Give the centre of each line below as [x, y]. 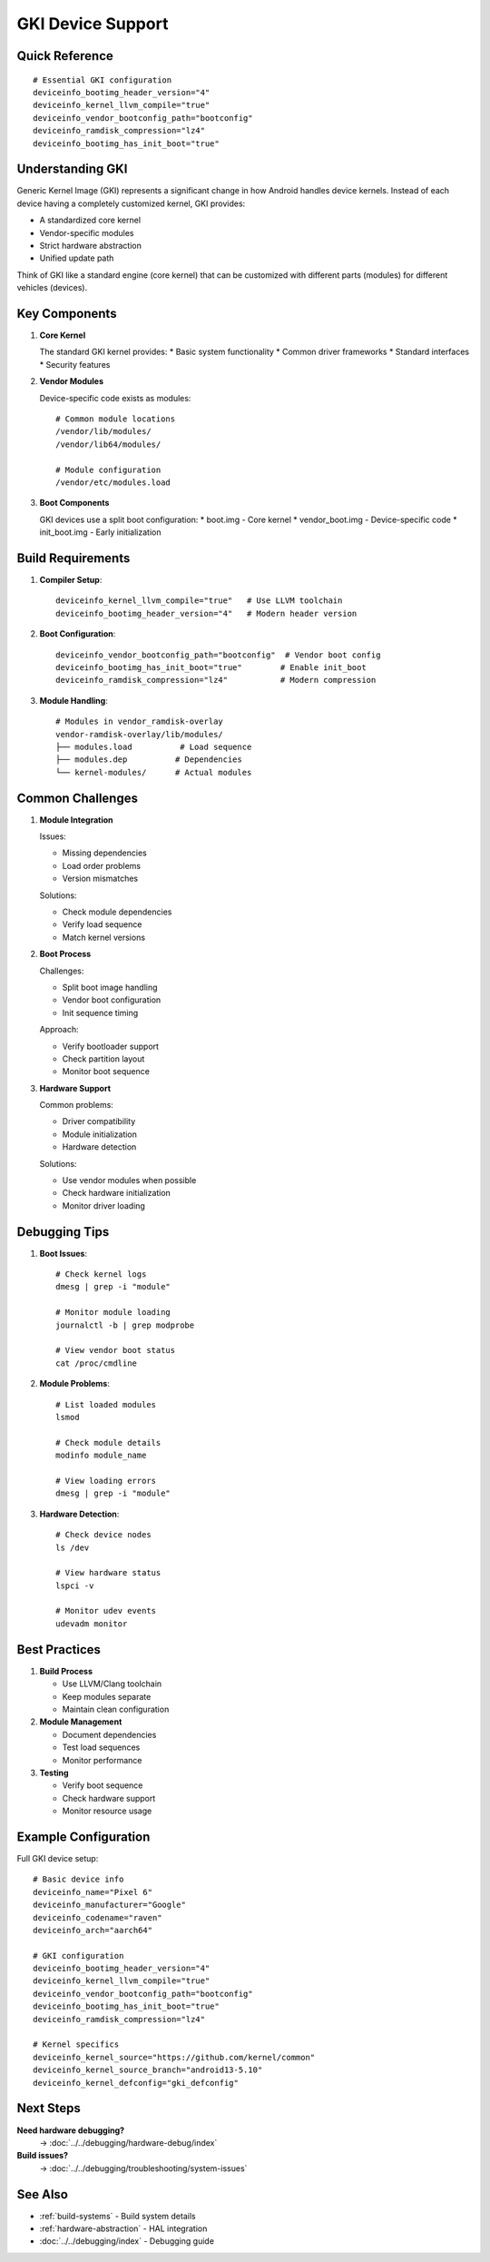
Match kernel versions [103, 937]
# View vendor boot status [116, 1350]
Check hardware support [109, 1798]
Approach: [59, 1030]
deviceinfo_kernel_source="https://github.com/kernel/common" [174, 2057]
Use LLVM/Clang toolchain [112, 1684]
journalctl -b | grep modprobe [125, 1325]
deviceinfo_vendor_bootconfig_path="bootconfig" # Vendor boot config [218, 655]
